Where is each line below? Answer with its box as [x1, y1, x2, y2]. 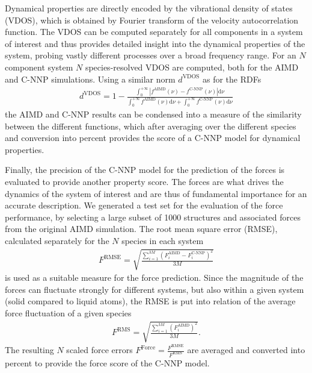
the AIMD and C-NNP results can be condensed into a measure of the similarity [5, 107, 302, 120]
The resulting [5, 343, 54, 356]
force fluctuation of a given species [5, 306, 132, 319]
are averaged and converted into [187, 343, 305, 356]
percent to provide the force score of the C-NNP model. [5, 356, 210, 369]
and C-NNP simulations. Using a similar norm [5, 72, 176, 85]
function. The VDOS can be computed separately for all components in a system [5, 25, 303, 38]
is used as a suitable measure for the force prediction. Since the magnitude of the [5, 271, 304, 284]
